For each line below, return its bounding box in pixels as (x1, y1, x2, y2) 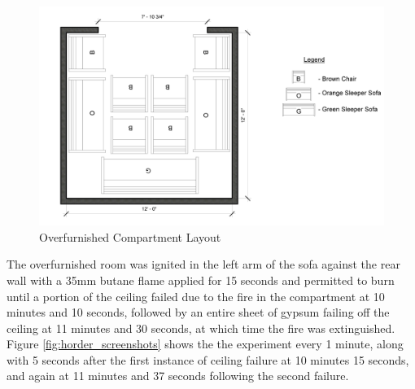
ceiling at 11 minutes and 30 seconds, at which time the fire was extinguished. (7, 319, 395, 336)
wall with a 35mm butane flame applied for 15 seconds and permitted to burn (7, 271, 395, 288)
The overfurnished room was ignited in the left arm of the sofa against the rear (7, 256, 400, 273)
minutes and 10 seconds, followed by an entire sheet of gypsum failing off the (7, 304, 390, 321)
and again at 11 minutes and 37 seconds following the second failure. (7, 367, 349, 384)
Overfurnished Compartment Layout (39, 228, 221, 245)
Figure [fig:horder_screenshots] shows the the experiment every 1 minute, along (7, 335, 404, 352)
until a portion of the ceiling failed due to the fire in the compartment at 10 (7, 287, 385, 304)
